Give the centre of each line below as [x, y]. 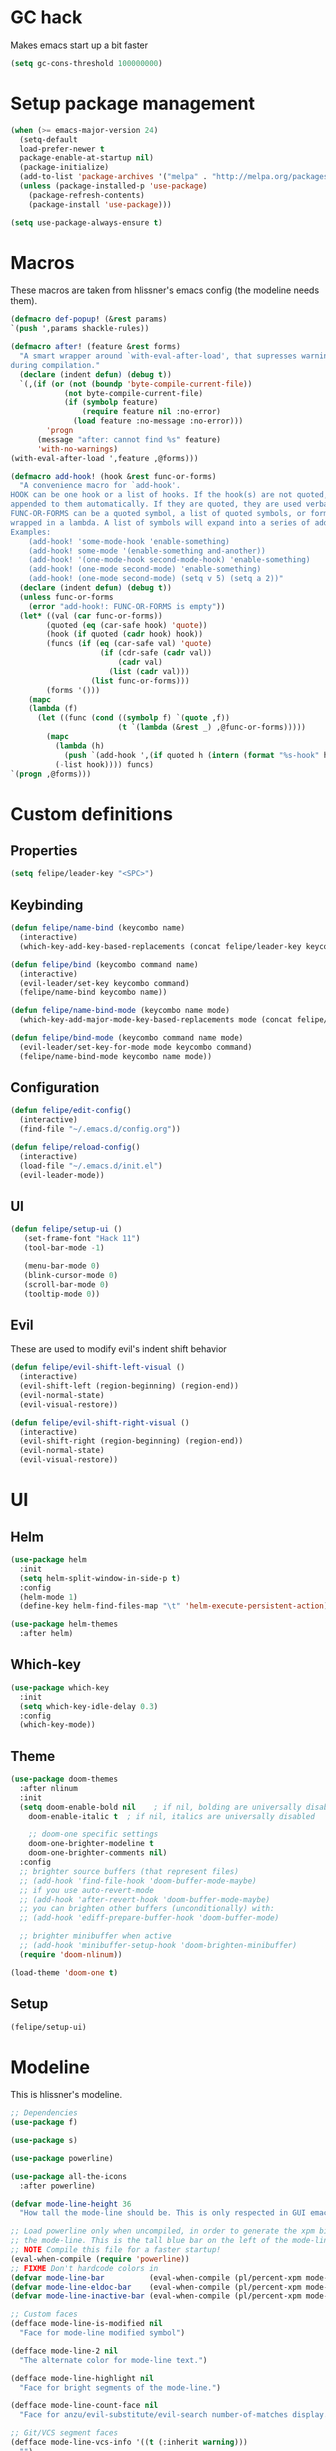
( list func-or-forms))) [140, 681]
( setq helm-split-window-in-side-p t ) [100, 1578]
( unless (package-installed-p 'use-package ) [113, 186]
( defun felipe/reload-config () [75, 1147]
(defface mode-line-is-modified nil [86, 2324]
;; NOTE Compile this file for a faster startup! [116, 2250]
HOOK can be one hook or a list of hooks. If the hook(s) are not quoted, [169, 495]
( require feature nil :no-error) [151, 412]
